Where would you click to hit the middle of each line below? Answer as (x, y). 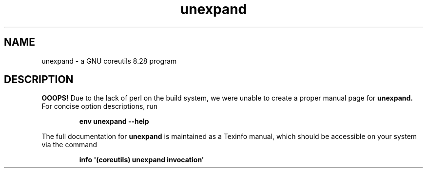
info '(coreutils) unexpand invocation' (142, 160)
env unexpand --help (114, 121)
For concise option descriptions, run (100, 106)
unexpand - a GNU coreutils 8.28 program (109, 61)
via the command (69, 145)
